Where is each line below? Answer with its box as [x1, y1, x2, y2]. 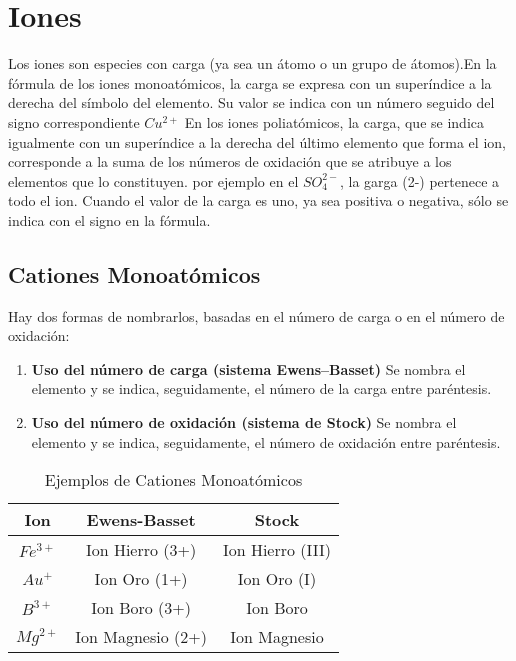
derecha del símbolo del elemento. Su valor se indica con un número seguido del [8, 92, 495, 113]
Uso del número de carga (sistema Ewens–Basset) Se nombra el [31, 358, 466, 379]
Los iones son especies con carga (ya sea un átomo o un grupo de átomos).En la [8, 53, 497, 74]
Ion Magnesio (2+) [75, 625, 207, 649]
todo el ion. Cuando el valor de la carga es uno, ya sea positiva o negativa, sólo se [8, 190, 509, 211]
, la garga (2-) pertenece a [339, 170, 500, 191]
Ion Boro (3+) [91, 596, 191, 620]
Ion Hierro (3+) [85, 538, 197, 562]
